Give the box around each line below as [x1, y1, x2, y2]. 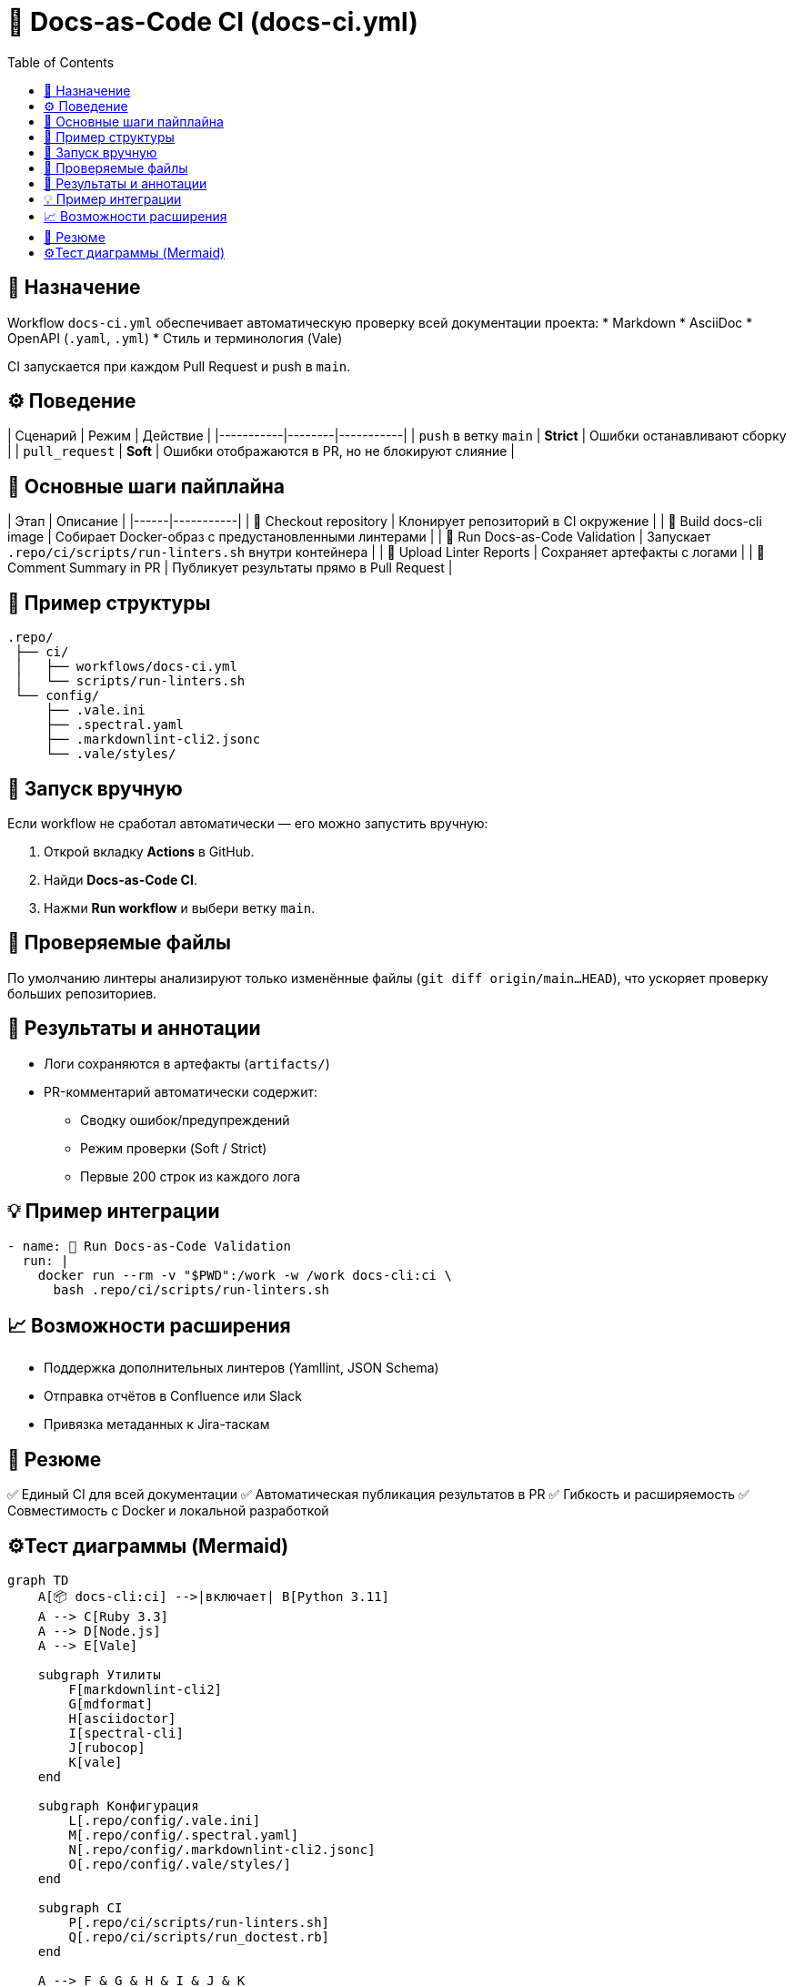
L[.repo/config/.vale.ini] [68, 1813, 261, 1829]
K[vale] [68, 1755, 123, 1770]
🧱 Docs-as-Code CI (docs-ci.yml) [7, 6, 418, 37]
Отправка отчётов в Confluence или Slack [44, 1388, 302, 1404]
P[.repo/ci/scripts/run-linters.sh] [68, 1915, 330, 1931]
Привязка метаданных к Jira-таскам [44, 1416, 270, 1433]
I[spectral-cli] [68, 1726, 184, 1741]
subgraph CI [37, 1901, 123, 1916]
